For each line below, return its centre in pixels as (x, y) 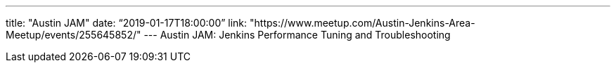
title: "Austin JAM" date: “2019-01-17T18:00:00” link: (127, 23)
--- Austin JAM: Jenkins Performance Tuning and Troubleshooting (297, 35)
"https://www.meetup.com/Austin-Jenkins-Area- (362, 23)
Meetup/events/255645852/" (73, 35)
